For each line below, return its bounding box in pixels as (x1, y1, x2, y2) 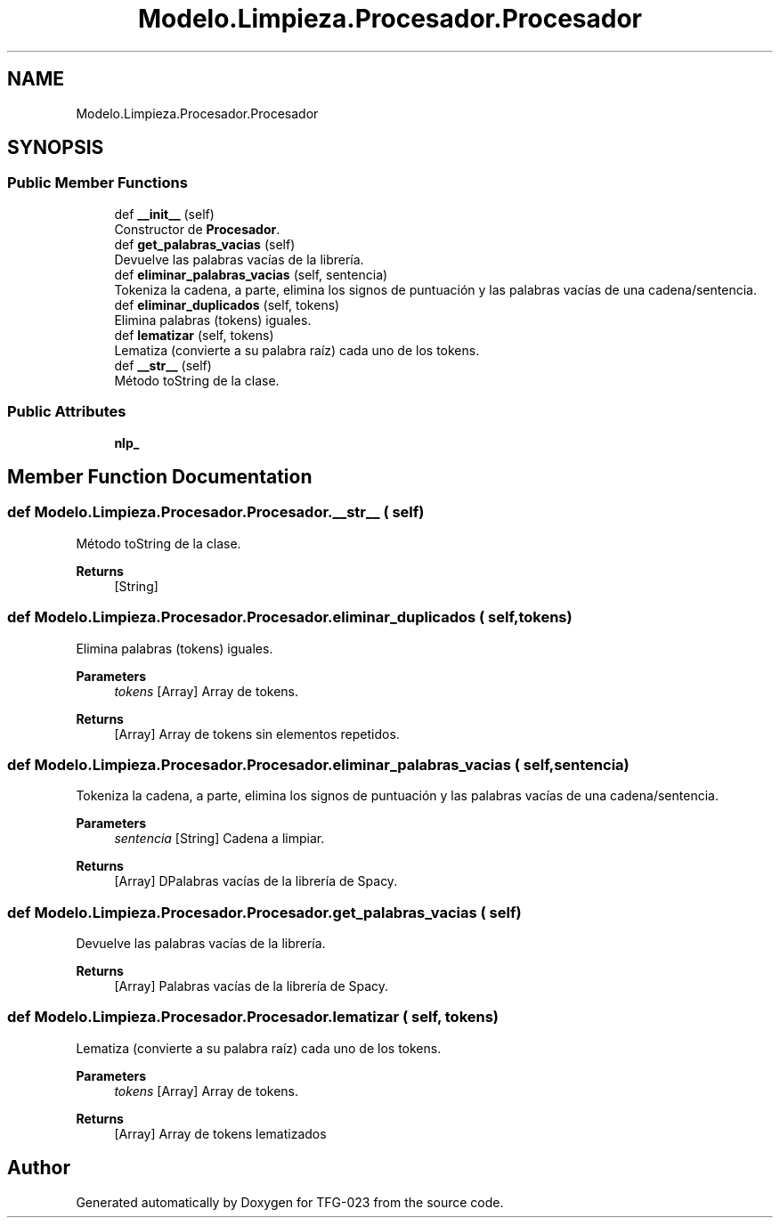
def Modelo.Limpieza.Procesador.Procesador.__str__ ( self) (7, 503, 425, 522)
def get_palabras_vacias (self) (114, 236, 296, 252)
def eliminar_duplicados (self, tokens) (114, 296, 340, 312)
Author (7, 1156, 70, 1180)
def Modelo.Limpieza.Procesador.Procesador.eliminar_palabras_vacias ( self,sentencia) (7, 755, 630, 774)
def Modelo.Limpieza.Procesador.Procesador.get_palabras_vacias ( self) (7, 903, 522, 921)
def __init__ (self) (114, 206, 215, 222)
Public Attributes (7, 402, 126, 421)
